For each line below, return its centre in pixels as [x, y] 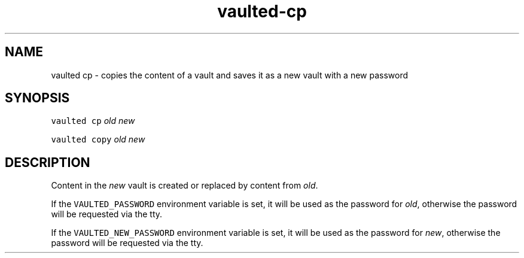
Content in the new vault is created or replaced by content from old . [185, 186]
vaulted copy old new [98, 139]
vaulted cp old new [93, 121]
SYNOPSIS [37, 98]
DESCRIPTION [48, 162]
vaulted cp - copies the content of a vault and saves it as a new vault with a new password [230, 75]
